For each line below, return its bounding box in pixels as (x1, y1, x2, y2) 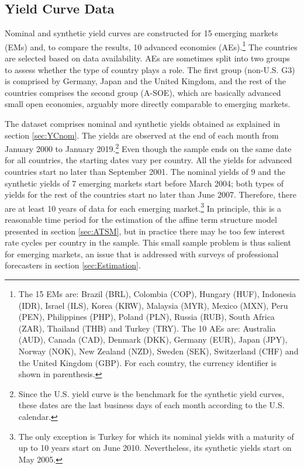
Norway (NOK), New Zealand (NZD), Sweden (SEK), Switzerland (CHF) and (18, 345, 299, 357)
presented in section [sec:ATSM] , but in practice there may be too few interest (5, 225, 285, 237)
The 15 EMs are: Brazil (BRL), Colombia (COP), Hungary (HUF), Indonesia (18, 288, 296, 300)
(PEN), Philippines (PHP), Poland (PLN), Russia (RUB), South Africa (18, 311, 275, 323)
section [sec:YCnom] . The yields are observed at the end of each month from (5, 129, 279, 141)
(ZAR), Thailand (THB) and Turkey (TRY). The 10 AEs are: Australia (18, 322, 276, 334)
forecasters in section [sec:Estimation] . (5, 259, 141, 271)
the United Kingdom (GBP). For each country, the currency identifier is (18, 356, 277, 368)
